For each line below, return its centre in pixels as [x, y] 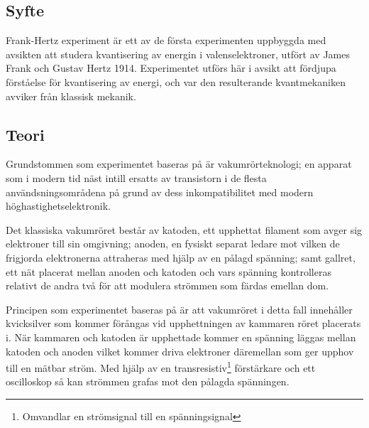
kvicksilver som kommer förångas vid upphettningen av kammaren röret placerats [183, 323]
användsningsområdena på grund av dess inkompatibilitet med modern [160, 192]
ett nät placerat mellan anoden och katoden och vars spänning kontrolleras [169, 271]
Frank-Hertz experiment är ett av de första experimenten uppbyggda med [166, 40]
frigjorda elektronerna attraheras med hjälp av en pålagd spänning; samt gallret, [181, 257]
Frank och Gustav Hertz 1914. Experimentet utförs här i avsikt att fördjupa [171, 68]
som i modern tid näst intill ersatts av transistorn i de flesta [136, 177]
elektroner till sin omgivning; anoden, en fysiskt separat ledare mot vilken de [173, 244]
